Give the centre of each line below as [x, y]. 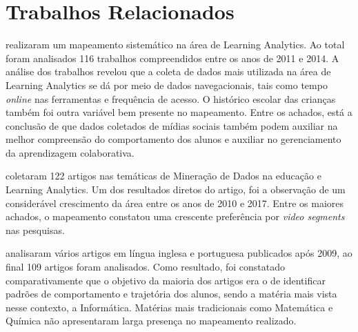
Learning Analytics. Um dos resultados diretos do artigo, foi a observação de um [176, 189]
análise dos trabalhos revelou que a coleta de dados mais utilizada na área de [168, 71]
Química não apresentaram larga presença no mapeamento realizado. [151, 321]
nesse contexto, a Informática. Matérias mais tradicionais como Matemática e [169, 307]
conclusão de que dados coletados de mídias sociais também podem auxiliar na [172, 125]
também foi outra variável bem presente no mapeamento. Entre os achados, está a [179, 112]
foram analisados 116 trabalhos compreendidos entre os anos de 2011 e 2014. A [172, 58]
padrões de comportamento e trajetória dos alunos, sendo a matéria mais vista [171, 294]
